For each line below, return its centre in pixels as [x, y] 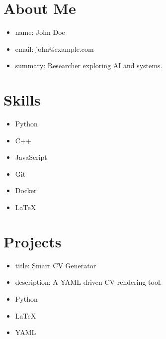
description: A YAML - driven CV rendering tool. [88, 282]
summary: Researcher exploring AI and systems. [89, 65]
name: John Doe [40, 32]
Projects [33, 241]
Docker [26, 190]
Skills [22, 100]
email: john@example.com [54, 49]
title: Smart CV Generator [56, 265]
